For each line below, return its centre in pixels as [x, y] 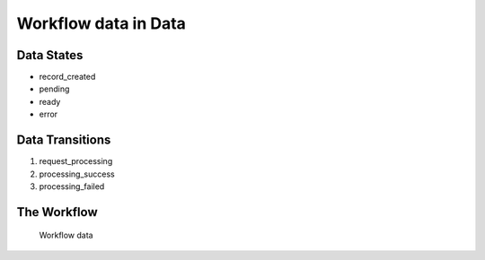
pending [54, 89]
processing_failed [72, 186]
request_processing [76, 161]
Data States [50, 55]
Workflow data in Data [101, 23]
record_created [67, 77]
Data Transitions [64, 140]
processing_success [77, 174]
